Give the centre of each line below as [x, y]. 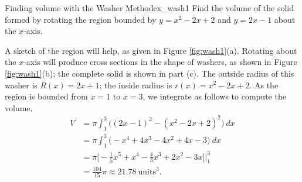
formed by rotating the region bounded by [81, 19]
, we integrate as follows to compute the [214, 96]
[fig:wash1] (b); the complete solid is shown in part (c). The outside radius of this [150, 73]
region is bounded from [46, 96]
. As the [264, 85]
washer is [21, 85]
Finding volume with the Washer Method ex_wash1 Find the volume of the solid [150, 8]
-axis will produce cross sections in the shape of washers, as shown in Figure [160, 62]
